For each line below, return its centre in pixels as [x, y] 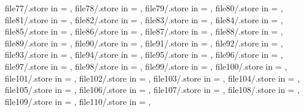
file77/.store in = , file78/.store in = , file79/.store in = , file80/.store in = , [144, 8]
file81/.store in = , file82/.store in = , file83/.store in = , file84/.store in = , [144, 19]
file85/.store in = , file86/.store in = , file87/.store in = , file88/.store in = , [144, 31]
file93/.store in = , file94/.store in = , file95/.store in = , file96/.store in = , [144, 55]
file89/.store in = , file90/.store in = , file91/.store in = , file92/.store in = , [144, 43]
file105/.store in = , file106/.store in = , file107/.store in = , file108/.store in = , [152, 90]
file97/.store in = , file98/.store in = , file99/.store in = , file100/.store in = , [146, 66]
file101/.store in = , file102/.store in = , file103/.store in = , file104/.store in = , [152, 78]
